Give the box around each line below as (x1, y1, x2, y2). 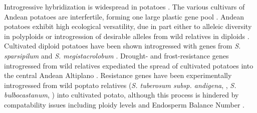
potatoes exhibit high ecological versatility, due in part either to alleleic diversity (4, 21, 252, 31)
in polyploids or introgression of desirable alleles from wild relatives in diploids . (4, 30, 249, 41)
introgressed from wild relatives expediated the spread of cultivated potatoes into (4, 60, 253, 70)
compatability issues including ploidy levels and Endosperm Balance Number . (4, 99, 245, 109)
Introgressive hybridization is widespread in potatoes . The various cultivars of (4, 1, 245, 11)
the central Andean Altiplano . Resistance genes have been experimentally (4, 70, 232, 80)
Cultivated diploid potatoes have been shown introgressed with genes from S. (4, 40, 241, 51)
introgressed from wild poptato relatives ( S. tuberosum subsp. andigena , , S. (4, 79, 236, 90)
